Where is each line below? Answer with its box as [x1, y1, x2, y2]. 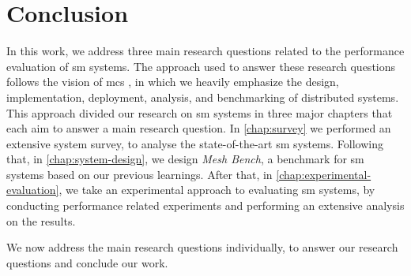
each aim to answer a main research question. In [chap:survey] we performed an [6, 120, 391, 136]
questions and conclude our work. [6, 254, 168, 270]
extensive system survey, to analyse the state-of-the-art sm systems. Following [6, 135, 383, 151]
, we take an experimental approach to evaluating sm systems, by [58, 181, 375, 198]
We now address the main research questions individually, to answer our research [6, 239, 398, 255]
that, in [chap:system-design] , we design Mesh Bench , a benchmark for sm [6, 151, 364, 167]
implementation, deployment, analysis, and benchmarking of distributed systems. [6, 88, 399, 105]
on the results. [6, 212, 76, 229]
